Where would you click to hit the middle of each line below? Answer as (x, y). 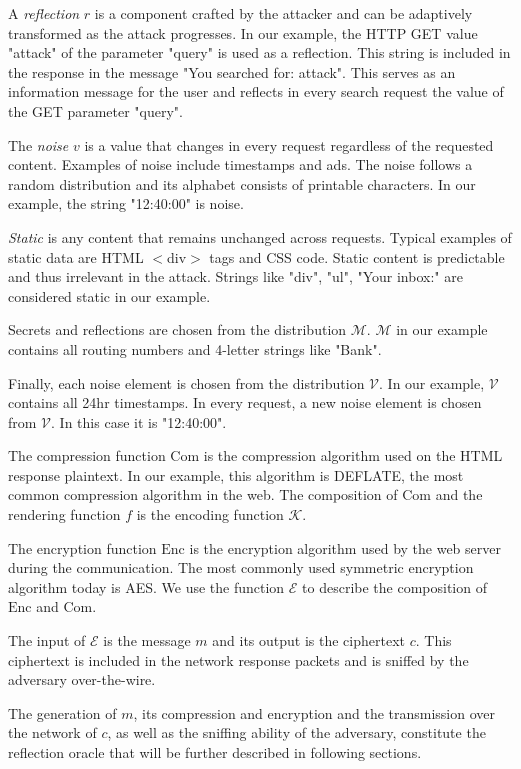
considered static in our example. (109, 295)
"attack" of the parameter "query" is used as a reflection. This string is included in (259, 52)
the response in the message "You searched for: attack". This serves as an (232, 71)
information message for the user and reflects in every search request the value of (256, 91)
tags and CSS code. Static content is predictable (357, 256)
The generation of (62, 712)
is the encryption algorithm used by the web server (345, 547)
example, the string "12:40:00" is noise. (126, 203)
